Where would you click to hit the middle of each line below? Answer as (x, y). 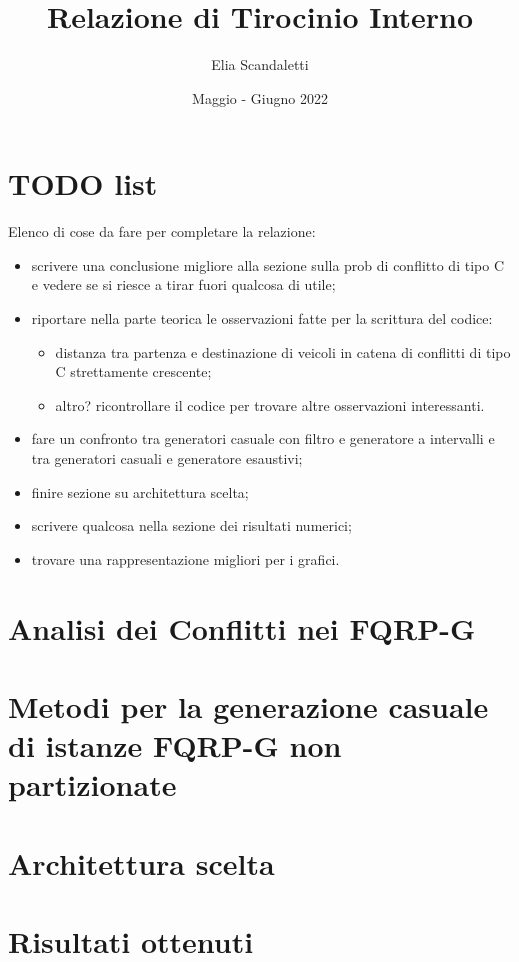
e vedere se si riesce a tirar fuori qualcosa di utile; (183, 284)
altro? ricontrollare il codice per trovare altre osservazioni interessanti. (270, 404)
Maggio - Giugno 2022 (260, 97)
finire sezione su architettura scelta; (140, 491)
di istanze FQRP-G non (175, 745)
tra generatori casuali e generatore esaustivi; (167, 458)
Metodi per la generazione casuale (248, 705)
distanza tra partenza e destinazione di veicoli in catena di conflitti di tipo (283, 351)
